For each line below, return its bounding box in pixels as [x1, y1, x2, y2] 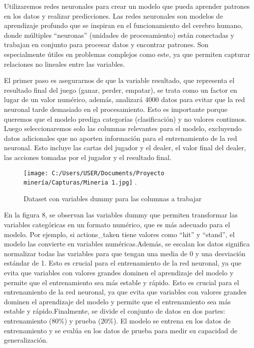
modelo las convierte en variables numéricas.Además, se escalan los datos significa [4, 239, 250, 249]
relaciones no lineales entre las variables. [4, 58, 125, 69]
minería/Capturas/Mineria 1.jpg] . [24, 177, 137, 187]
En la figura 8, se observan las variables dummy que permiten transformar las [4, 210, 238, 220]
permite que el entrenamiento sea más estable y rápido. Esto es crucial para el [4, 277, 239, 287]
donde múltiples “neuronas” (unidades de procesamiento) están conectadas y [4, 29, 234, 40]
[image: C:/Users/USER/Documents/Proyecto [24, 169, 165, 177]
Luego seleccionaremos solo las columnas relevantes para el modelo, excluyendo [4, 123, 242, 134]
